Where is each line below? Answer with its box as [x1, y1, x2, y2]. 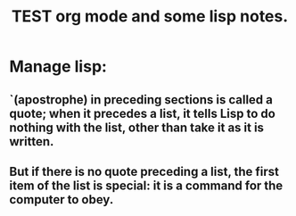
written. [9, 134, 54, 149]
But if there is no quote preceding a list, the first [9, 163, 279, 179]
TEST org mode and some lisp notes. [11, 6, 289, 27]
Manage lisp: [9, 56, 107, 77]
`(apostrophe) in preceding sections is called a [9, 92, 274, 107]
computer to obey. [9, 192, 114, 207]
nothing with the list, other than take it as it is [9, 120, 265, 135]
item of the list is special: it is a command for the [9, 178, 284, 193]
